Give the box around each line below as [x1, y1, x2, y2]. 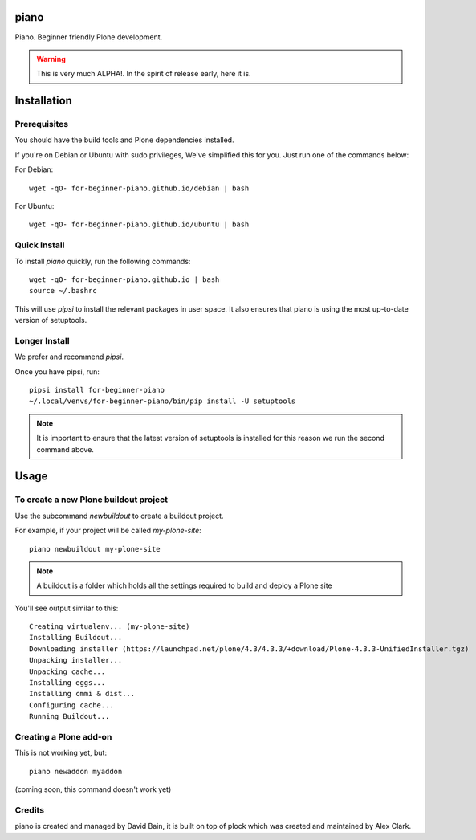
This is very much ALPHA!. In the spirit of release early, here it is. [36, 69, 252, 79]
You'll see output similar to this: [14, 603, 119, 613]
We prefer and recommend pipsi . [14, 352, 124, 361]
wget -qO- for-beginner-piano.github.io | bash [29, 275, 220, 284]
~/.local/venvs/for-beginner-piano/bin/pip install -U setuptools [29, 397, 296, 406]
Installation [14, 94, 72, 108]
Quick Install [14, 239, 65, 251]
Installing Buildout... [29, 633, 123, 642]
